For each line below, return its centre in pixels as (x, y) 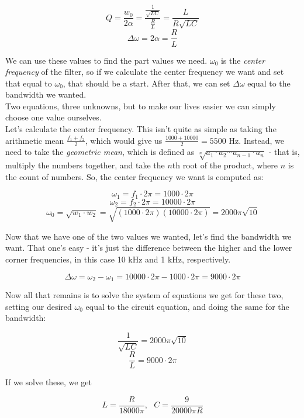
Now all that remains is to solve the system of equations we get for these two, (144, 295)
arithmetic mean (35, 140)
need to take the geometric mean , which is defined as (100, 152)
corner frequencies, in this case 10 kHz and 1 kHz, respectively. (118, 259)
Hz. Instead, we (257, 140)
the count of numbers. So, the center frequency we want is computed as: (134, 176)
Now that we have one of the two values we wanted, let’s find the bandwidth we (148, 236)
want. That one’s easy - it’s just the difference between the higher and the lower (149, 248)
